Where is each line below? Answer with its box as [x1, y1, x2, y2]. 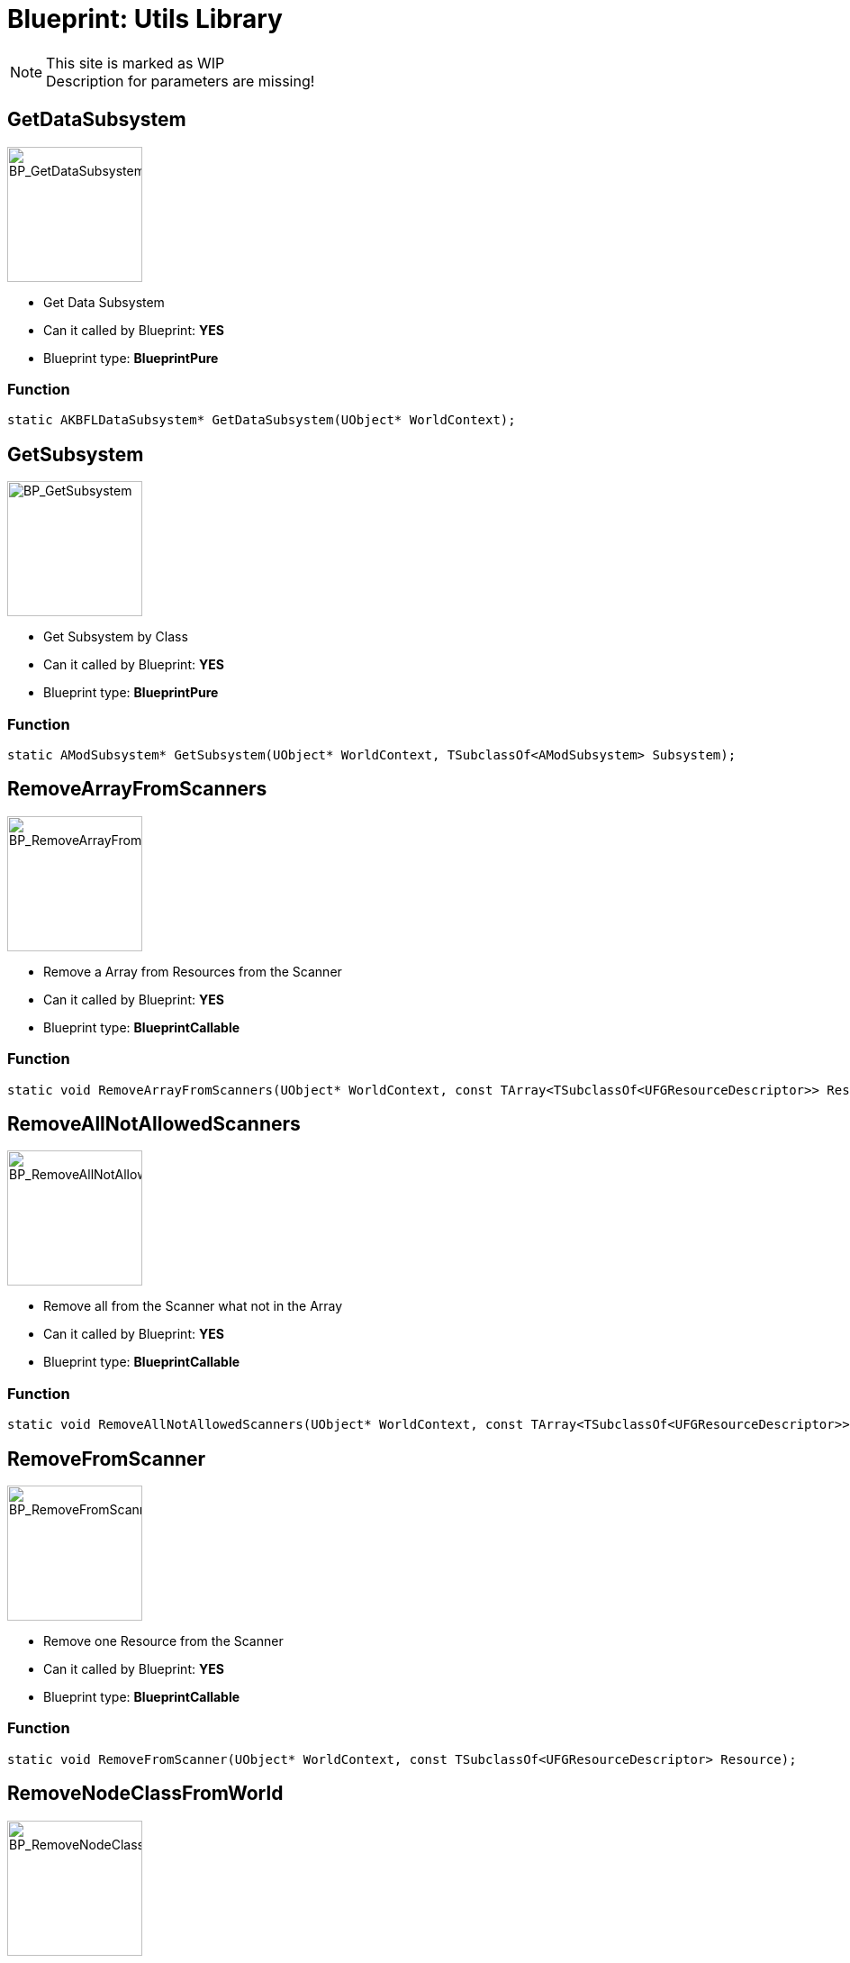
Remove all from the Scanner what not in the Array [43, 1298, 343, 1314]
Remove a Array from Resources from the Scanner [43, 963, 342, 979]
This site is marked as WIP [46, 53, 225, 72]
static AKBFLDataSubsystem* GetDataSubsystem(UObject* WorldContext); [7, 413, 516, 428]
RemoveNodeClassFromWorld [7, 1782, 284, 1805]
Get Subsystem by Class [43, 629, 188, 645]
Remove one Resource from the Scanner [43, 1632, 284, 1649]
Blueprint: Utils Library [7, 4, 283, 34]
